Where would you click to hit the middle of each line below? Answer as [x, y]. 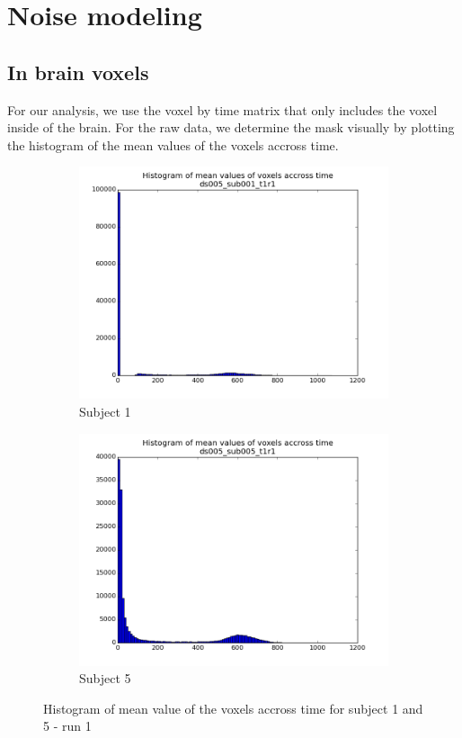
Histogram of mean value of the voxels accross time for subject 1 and [233, 708]
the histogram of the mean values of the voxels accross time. [173, 144]
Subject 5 [105, 678]
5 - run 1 [67, 726]
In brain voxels [78, 72]
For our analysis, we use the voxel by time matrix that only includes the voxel [222, 109]
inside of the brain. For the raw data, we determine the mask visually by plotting [231, 127]
